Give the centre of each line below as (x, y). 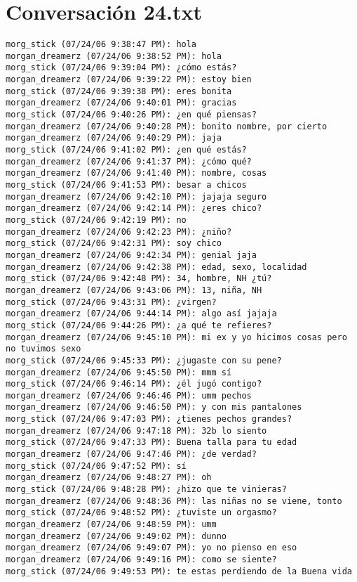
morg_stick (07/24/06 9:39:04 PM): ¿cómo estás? (121, 68)
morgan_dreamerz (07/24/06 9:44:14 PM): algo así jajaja (141, 314)
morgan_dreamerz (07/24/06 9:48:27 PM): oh (109, 478)
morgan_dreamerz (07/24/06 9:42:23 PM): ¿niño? (119, 232)
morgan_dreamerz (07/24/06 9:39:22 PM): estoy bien (129, 80)
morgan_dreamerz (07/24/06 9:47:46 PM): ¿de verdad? (131, 454)
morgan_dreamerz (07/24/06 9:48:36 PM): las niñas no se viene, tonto (174, 501)
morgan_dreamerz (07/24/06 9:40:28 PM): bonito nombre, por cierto (167, 126)
